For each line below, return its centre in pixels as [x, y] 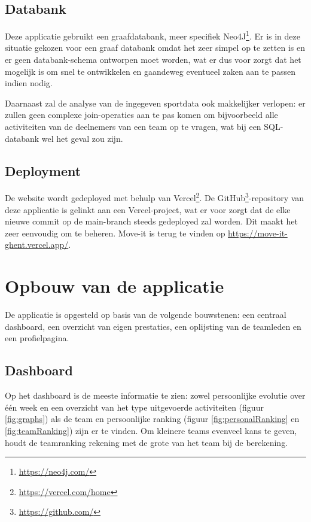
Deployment [43, 170]
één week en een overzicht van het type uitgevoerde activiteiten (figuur [134, 407]
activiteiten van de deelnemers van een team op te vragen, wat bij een [133, 127]
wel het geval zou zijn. [82, 138]
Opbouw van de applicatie [115, 286]
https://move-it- [258, 233]
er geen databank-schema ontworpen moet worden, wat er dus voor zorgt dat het [153, 60]
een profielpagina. [37, 338]
